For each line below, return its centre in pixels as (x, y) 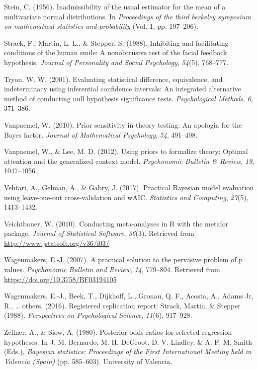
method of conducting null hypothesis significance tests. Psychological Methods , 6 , (129, 98)
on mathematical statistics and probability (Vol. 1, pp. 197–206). (101, 26)
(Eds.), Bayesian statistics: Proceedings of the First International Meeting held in (128, 351)
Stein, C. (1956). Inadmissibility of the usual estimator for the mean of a (115, 6)
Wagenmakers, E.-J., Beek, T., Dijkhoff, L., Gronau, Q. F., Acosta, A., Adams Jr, (129, 296)
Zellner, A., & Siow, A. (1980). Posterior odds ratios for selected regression (118, 332)
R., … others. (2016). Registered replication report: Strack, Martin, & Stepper (122, 305)
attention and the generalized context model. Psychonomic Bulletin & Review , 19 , (129, 161)
